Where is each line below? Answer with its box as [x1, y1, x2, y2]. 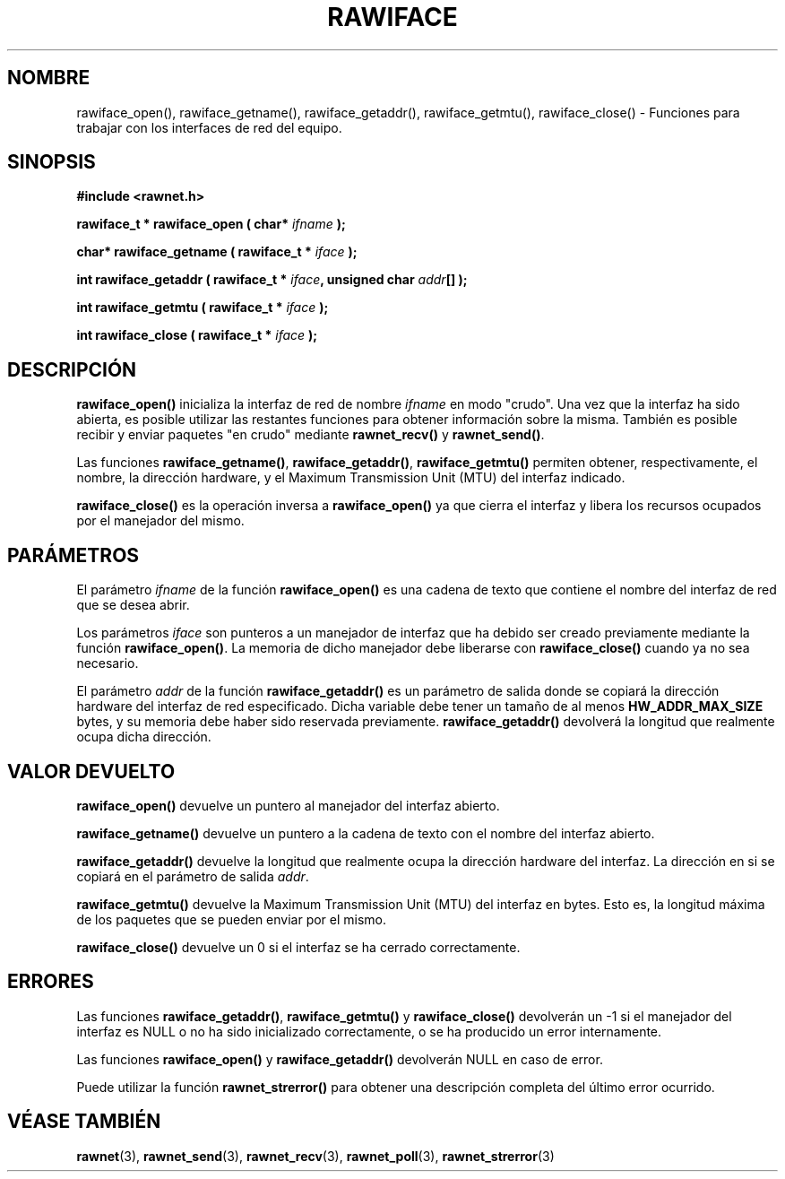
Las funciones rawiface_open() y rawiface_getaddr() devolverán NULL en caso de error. [76, 1051, 603, 1067]
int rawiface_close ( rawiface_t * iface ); [76, 327, 318, 343]
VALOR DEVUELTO [7, 759, 176, 783]
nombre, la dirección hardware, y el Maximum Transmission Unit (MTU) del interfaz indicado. [76, 470, 625, 486]
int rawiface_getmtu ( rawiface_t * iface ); [76, 299, 329, 316]
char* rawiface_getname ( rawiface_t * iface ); [76, 244, 358, 260]
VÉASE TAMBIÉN [7, 1110, 161, 1133]
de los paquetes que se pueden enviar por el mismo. [76, 911, 387, 927]
